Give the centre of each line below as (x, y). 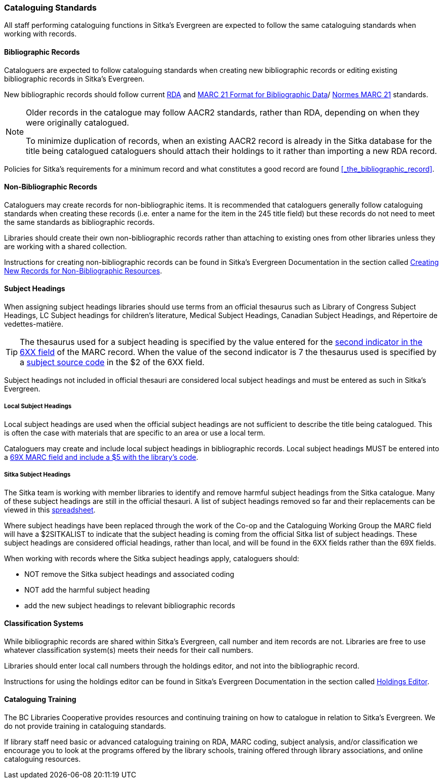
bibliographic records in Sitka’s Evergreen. (74, 79)
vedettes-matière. (34, 324)
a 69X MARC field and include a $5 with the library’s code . (101, 457)
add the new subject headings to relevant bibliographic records (130, 605)
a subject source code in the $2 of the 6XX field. (112, 362)
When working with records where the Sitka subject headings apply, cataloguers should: (152, 558)
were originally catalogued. (77, 122)
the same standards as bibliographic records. (79, 222)
